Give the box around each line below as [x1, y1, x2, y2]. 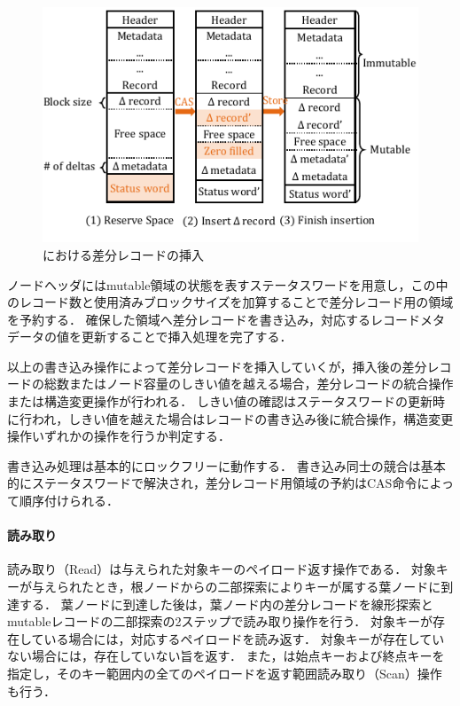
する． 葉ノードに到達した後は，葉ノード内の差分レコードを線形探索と [19, 594, 433, 613]
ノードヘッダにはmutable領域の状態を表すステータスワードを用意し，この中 [7, 275, 448, 294]
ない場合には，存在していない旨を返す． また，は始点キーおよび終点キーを [7, 647, 445, 665]
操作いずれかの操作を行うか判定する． [7, 427, 230, 445]
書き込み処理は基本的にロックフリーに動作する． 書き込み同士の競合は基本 [7, 456, 446, 475]
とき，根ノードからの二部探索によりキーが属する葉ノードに [93, 577, 441, 596]
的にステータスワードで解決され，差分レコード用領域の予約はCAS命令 [7, 474, 417, 492]
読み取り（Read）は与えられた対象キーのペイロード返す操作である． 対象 [7, 560, 436, 578]
